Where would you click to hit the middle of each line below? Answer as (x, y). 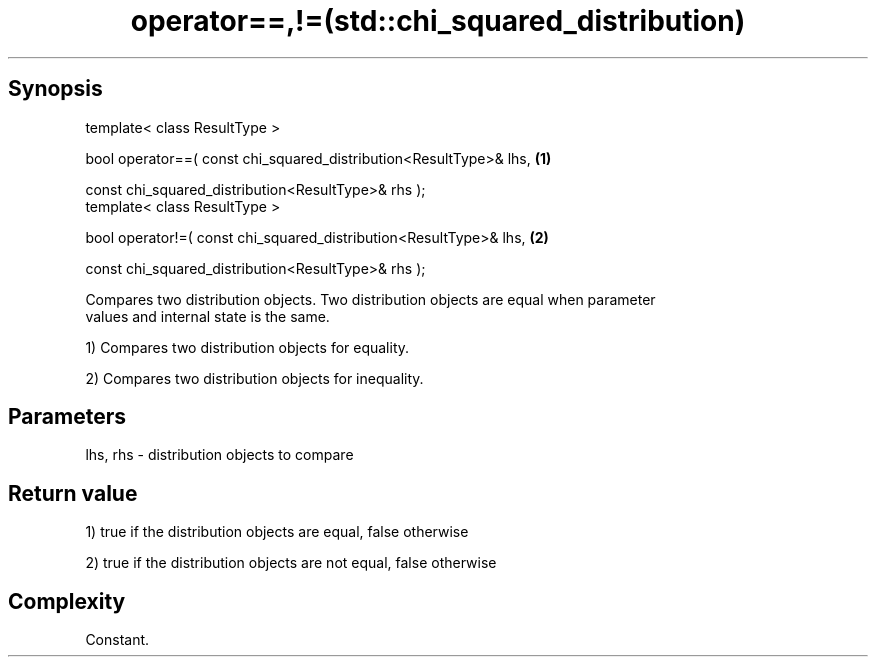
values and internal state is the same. (207, 316)
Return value (73, 493)
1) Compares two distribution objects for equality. (247, 347)
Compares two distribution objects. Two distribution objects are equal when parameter (370, 299)
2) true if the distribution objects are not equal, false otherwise (291, 563)
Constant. (117, 640)
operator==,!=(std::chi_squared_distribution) (438, 21)
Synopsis (55, 89)
